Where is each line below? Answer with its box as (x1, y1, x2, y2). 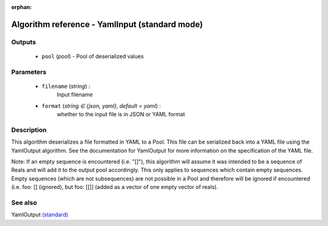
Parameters (11, 67, 47, 76)
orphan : (11, 4, 32, 10)
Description (11, 125, 47, 134)
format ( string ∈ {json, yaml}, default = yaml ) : (41, 102, 161, 109)
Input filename (56, 91, 94, 98)
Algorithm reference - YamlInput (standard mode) (11, 19, 203, 30)
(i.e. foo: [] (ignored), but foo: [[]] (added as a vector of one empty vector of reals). (11, 184, 219, 191)
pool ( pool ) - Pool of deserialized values (41, 52, 144, 60)
